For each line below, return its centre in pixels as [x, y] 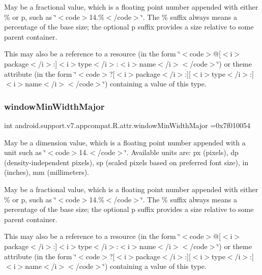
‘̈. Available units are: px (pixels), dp [181, 152]
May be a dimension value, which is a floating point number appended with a [125, 142]
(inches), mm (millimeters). [47, 172]
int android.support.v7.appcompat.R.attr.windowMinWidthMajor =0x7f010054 [127, 125]
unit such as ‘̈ [25, 152]
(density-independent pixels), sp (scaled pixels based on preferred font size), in [126, 162]
